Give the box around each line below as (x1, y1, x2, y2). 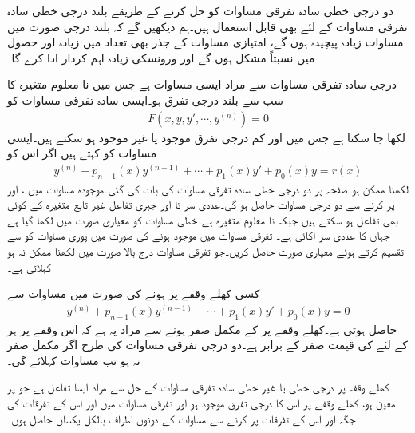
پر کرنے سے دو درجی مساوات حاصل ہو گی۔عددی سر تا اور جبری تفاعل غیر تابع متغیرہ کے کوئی (7, 196, 395, 213)
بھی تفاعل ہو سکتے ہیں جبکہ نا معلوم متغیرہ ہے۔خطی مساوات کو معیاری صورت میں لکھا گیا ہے (7, 211, 398, 228)
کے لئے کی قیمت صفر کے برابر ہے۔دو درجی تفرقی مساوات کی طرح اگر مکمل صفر (7, 336, 408, 353)
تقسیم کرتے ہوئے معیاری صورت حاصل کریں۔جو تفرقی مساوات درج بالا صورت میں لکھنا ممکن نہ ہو (7, 243, 404, 259)
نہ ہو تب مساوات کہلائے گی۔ (7, 352, 140, 368)
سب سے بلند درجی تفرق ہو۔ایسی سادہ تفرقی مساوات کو (7, 91, 283, 108)
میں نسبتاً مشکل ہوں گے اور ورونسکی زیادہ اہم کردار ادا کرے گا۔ (7, 49, 315, 66)
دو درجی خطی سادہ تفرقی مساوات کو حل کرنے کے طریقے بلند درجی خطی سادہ (7, 2, 393, 18)
